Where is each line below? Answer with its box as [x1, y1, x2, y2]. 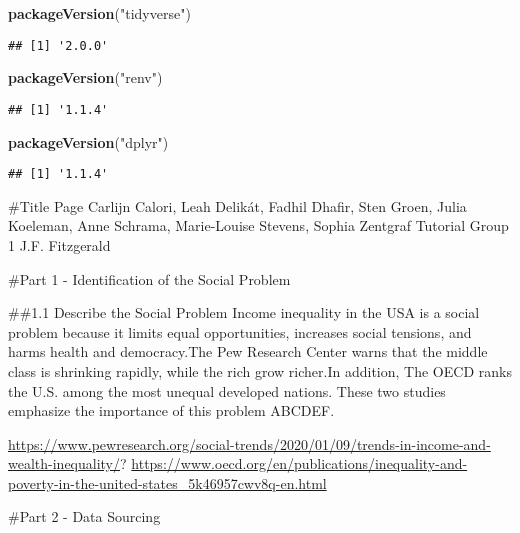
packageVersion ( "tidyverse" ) [8, 3, 191, 23]
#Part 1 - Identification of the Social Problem [8, 268, 291, 289]
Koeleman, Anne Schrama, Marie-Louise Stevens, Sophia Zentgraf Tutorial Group [8, 215, 509, 236]
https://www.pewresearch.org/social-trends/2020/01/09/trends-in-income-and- [8, 433, 491, 454]
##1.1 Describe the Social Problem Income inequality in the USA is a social [8, 302, 480, 323]
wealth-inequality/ [8, 453, 121, 474]
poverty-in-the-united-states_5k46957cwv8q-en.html [8, 472, 327, 493]
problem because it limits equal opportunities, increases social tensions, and [8, 321, 472, 342]
